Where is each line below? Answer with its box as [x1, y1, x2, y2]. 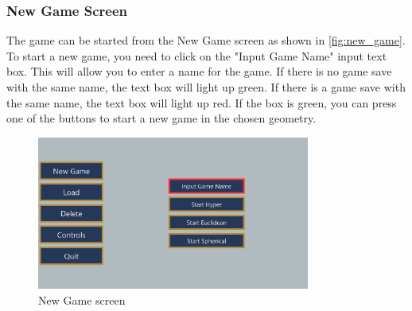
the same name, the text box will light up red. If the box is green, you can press [6, 94, 397, 111]
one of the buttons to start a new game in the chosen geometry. [6, 110, 317, 126]
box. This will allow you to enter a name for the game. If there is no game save [6, 63, 392, 80]
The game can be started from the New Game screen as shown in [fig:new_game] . [6, 32, 406, 49]
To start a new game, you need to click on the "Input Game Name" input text [6, 47, 387, 64]
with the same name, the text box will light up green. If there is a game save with [6, 79, 406, 95]
